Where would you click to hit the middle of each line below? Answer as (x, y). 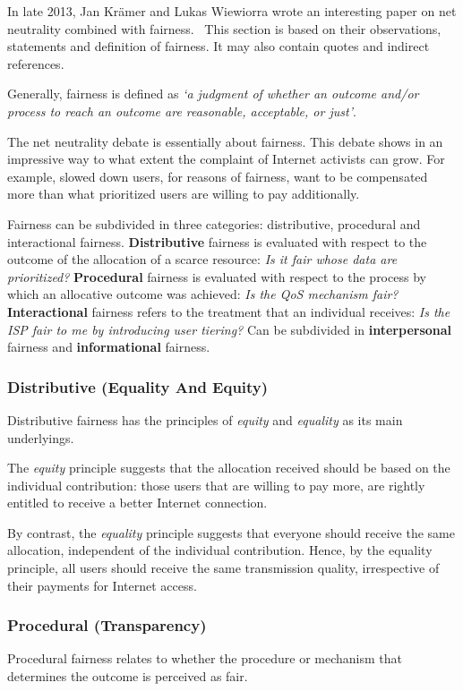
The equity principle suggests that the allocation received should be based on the (229, 468)
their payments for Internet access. (102, 585)
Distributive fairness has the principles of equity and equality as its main (205, 419)
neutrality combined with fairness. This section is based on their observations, (224, 28)
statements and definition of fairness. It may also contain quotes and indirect (219, 46)
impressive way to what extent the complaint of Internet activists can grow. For (226, 159)
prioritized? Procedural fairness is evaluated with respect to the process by (217, 276)
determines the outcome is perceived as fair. (128, 676)
